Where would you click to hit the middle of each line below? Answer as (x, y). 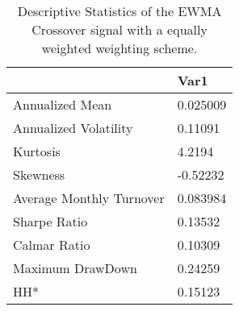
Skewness (39, 174)
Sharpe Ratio (50, 221)
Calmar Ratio (52, 245)
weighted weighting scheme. (119, 48)
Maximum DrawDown (75, 268)
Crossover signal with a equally (119, 29)
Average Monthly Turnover (89, 198)
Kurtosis (37, 151)
